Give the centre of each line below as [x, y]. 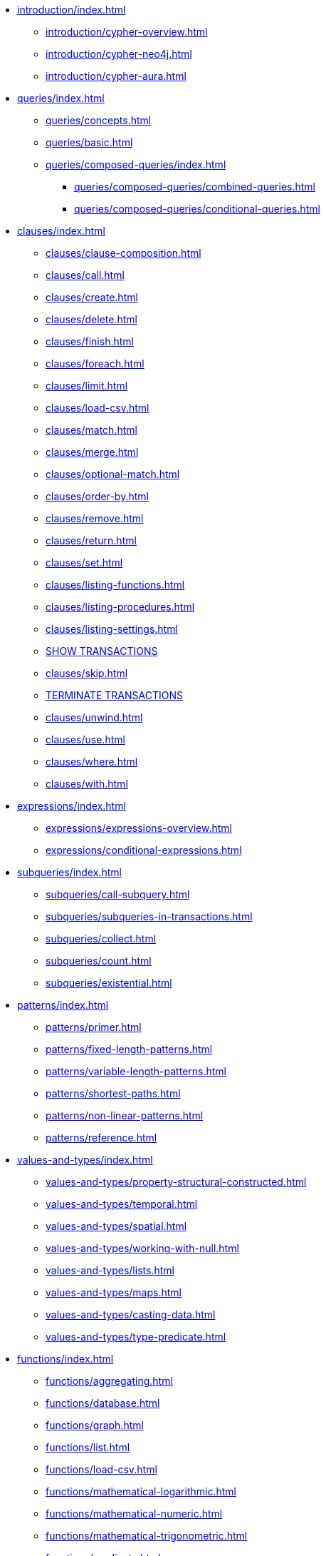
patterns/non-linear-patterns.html [125, 1115]
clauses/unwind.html [94, 717]
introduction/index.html [72, 10]
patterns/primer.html [94, 1027]
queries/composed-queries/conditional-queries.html [197, 209]
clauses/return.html [91, 540]
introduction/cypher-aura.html [116, 76]
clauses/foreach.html [95, 363]
